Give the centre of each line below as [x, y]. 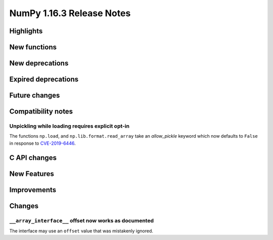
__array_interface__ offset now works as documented [82, 220]
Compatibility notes [41, 112]
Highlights [26, 31]
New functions [33, 47]
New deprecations [39, 63]
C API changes [33, 158]
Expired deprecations [44, 79]
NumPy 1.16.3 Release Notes [70, 13]
